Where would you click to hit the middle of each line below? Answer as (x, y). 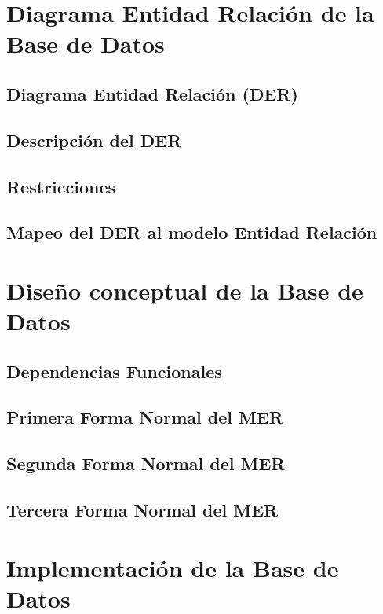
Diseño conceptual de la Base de (185, 290)
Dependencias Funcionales (114, 371)
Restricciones (61, 186)
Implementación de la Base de (173, 567)
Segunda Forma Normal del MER (146, 463)
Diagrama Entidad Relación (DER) (152, 93)
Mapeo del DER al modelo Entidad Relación (192, 232)
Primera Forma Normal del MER (145, 417)
